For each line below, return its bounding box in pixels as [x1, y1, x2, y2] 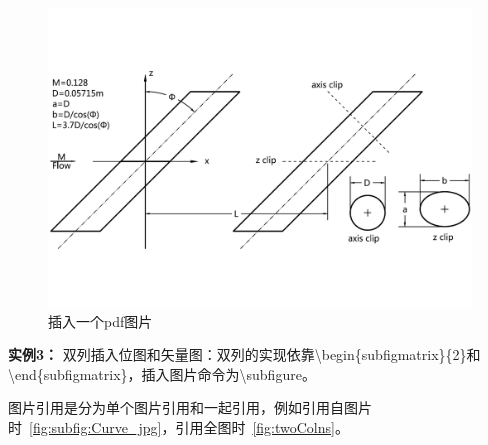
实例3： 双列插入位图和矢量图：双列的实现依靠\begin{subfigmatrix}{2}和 [8, 344, 481, 365]
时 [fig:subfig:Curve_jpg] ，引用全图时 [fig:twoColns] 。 [8, 416, 349, 437]
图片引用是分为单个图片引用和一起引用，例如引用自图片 [8, 397, 372, 418]
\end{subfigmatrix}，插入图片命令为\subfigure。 [8, 363, 316, 384]
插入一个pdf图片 [48, 310, 153, 331]
